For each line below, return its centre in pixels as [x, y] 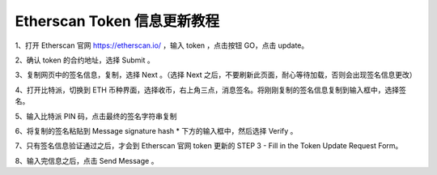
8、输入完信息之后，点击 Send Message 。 [87, 160]
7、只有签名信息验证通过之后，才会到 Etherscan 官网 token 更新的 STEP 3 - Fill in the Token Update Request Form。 [209, 146]
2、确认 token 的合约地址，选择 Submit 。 [85, 60]
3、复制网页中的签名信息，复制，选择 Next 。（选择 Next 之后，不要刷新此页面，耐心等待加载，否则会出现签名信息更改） [216, 75]
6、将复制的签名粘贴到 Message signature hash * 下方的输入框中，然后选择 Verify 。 [156, 130]
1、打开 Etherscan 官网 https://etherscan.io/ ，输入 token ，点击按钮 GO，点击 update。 [162, 45]
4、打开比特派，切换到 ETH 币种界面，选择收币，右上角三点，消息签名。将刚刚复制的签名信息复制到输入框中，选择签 [210, 90]
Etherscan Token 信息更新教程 [117, 21]
